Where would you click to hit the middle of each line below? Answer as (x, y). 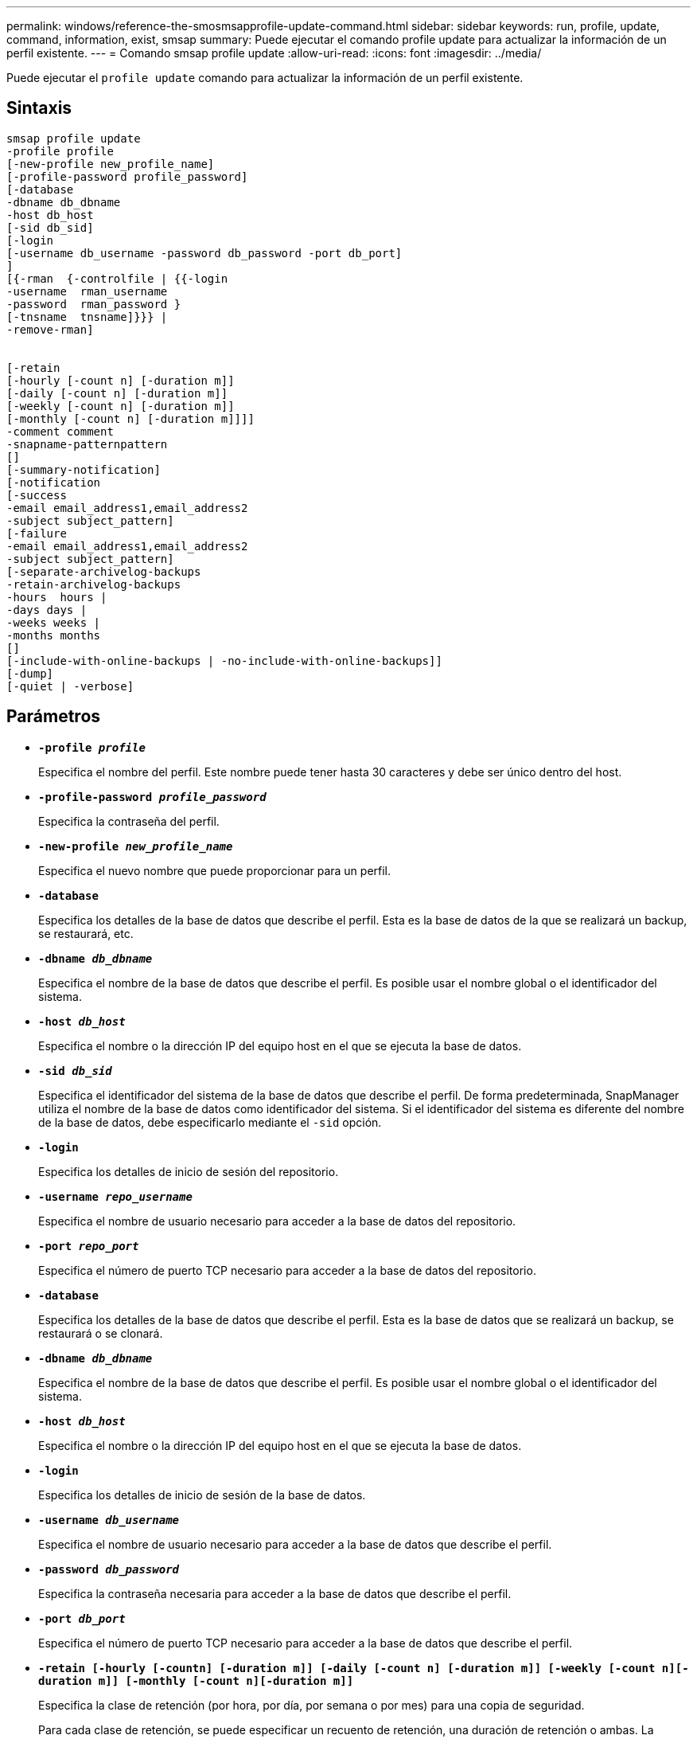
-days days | (47, 610)
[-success (37, 495)
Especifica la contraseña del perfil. (129, 821)
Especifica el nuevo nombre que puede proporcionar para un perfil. (215, 870)
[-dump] (30, 673)
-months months (54, 635)
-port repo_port (89, 1246)
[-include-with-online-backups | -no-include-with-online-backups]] (224, 660)
